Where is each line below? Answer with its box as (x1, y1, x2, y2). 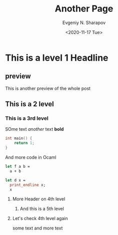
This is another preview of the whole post (5, 85, 91, 91)
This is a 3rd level (5, 115, 48, 122)
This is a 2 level (5, 100, 54, 108)
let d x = (5, 177, 26, 183)
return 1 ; (14, 141, 35, 146)
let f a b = (5, 164, 30, 169)
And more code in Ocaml (5, 154, 56, 160)
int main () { (5, 136, 32, 141)
